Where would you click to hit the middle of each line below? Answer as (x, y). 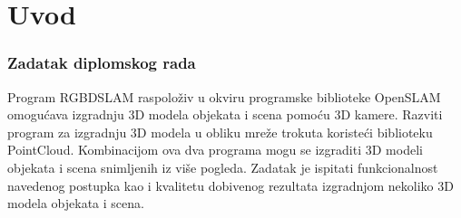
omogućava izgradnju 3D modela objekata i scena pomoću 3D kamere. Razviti (225, 114)
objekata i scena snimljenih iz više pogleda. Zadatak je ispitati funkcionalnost (223, 167)
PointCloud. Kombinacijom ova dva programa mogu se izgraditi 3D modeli (215, 150)
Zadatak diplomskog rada (102, 63)
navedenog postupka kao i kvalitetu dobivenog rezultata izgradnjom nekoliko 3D (230, 185)
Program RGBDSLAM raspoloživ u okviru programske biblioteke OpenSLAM (224, 96)
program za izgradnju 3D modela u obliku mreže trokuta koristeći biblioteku (220, 132)
